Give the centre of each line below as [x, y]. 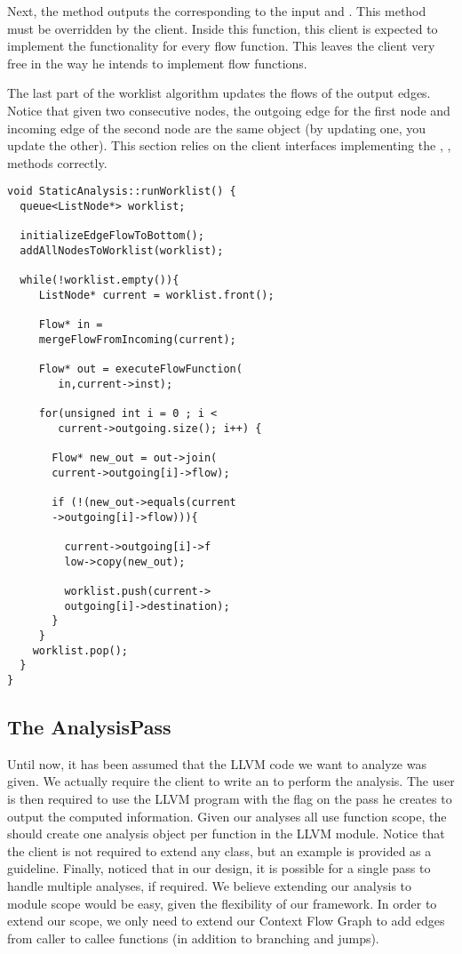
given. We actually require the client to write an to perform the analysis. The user [231, 781]
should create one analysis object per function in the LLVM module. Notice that [226, 834]
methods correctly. [57, 162]
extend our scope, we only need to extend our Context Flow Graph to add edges [226, 921]
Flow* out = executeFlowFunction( [140, 369]
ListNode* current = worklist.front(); [156, 295]
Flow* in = [71, 325]
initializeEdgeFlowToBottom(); [112, 236]
